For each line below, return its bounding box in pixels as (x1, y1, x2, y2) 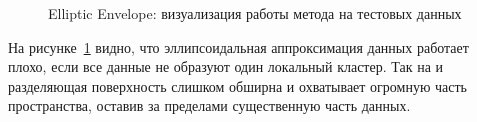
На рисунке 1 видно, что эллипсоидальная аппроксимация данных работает (8, 36, 469, 57)
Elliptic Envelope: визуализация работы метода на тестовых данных (48, 3, 462, 23)
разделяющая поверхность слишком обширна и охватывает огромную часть (8, 75, 468, 96)
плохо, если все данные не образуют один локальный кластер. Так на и (8, 56, 444, 77)
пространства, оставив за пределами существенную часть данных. (8, 95, 411, 116)
